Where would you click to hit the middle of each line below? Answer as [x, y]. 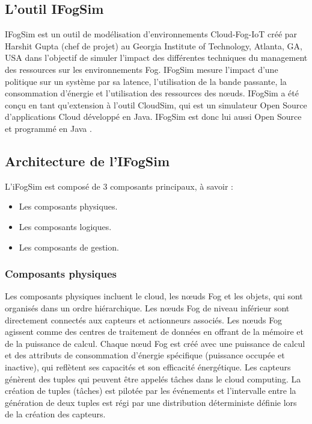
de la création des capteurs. [55, 414]
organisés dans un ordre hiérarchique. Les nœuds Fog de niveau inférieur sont [147, 307]
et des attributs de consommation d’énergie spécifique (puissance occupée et [145, 355]
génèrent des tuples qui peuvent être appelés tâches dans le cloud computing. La [153, 379]
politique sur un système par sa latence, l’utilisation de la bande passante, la [146, 81]
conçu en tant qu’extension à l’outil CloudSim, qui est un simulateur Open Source [156, 104]
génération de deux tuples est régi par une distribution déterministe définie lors [151, 402]
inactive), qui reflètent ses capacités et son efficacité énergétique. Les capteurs [148, 366]
